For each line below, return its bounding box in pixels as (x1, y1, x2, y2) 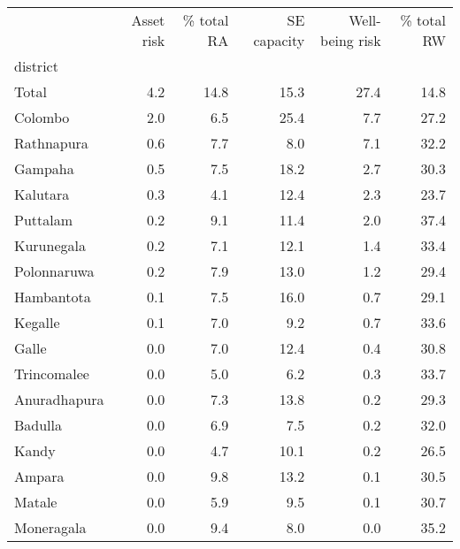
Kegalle (14, 312, 60, 332)
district (14, 56, 58, 76)
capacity (253, 30, 305, 50)
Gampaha (14, 158, 74, 179)
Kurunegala (14, 235, 86, 255)
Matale (14, 492, 57, 512)
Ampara (14, 466, 65, 486)
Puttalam (14, 210, 73, 230)
